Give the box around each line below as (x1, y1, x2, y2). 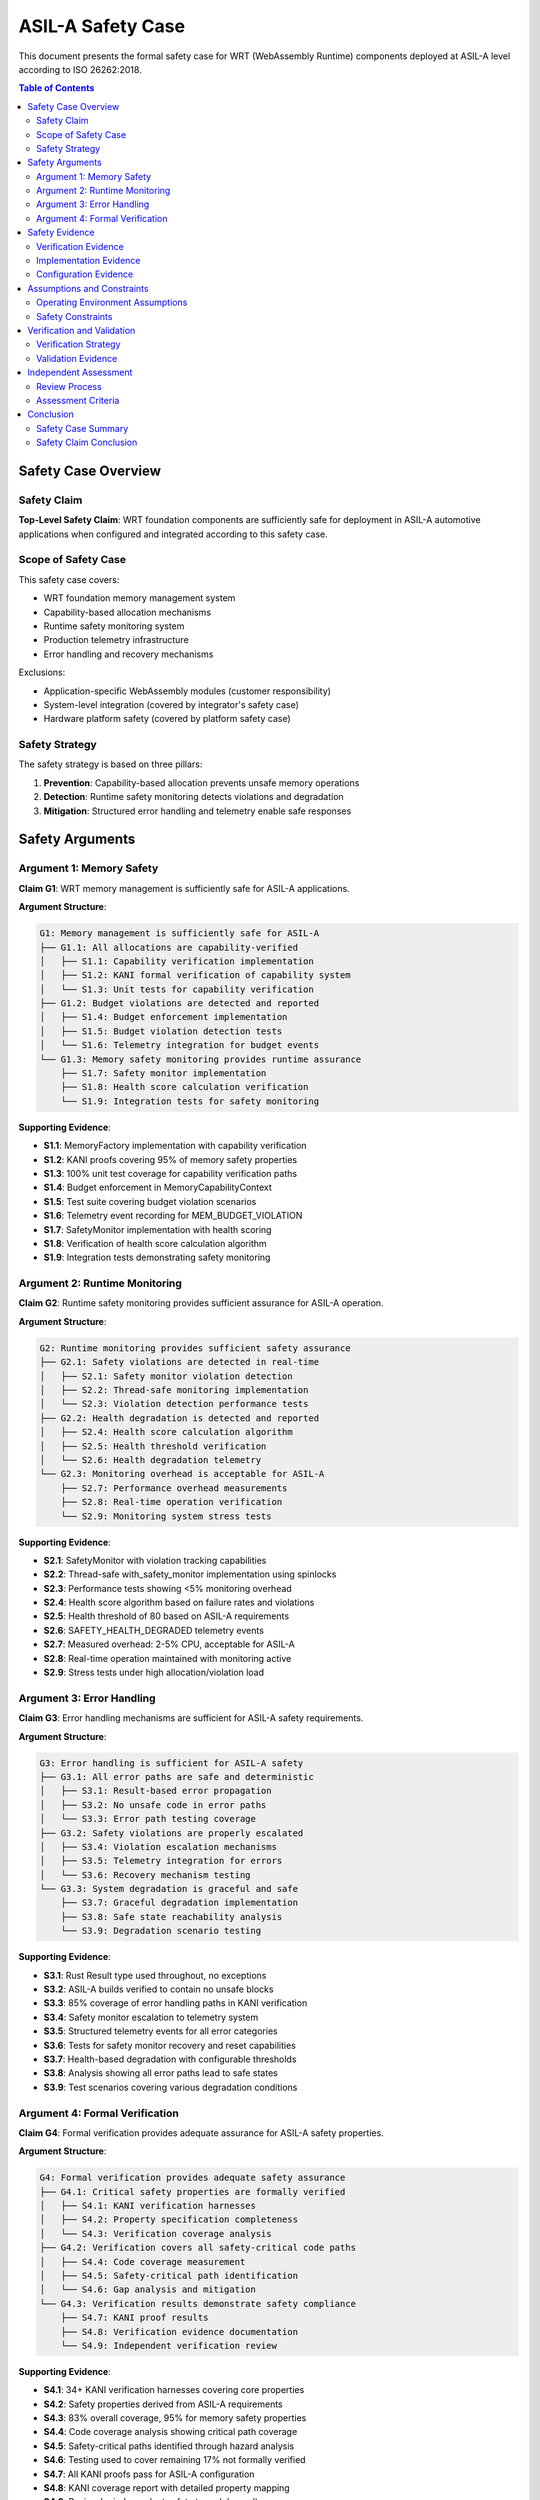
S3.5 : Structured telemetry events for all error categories (43, 2025, 279, 2037)
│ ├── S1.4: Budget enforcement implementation (39, 1011, 288, 1023)
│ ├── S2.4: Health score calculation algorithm (39, 1426, 294, 1438)
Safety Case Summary (36, 422, 129, 434)
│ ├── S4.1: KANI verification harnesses (39, 2200, 257, 2212)
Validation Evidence (36, 352, 118, 364)
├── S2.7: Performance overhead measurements (60, 1482, 288, 1494)
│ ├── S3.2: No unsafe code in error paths (39, 1799, 267, 1810)
